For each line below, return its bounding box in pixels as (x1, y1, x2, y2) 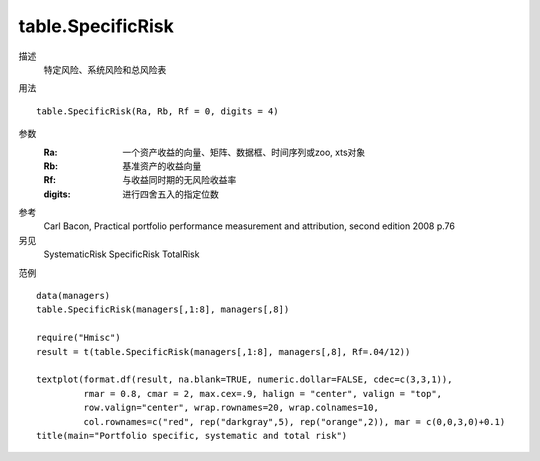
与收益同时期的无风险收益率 (122, 174, 237, 186)
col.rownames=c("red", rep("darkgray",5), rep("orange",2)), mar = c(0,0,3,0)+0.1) (83, 416, 506, 427)
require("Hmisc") (36, 332, 121, 344)
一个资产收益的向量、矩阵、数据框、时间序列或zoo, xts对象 (122, 146, 366, 158)
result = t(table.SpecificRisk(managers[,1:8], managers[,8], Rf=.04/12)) (36, 346, 411, 357)
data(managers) (36, 290, 111, 302)
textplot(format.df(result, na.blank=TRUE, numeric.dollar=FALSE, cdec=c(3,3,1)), (36, 374, 453, 385)
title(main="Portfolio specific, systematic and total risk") (36, 430, 348, 441)
